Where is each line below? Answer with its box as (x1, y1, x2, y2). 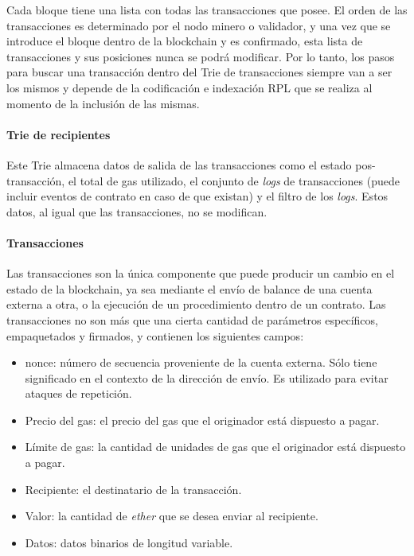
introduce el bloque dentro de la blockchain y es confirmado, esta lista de (6, 33, 363, 49)
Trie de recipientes (6, 126, 111, 142)
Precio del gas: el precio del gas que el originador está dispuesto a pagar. (25, 411, 380, 428)
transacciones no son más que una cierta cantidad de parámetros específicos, (6, 311, 378, 328)
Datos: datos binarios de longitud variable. (25, 534, 233, 550)
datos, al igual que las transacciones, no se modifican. (6, 203, 268, 220)
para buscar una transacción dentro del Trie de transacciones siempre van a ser (6, 64, 393, 80)
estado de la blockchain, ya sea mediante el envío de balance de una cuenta (6, 280, 373, 297)
